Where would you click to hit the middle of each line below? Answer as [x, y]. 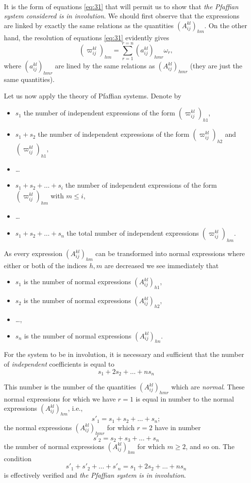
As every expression [33, 253]
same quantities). [29, 79]
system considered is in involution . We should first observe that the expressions [122, 16]
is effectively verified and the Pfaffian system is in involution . [95, 475]
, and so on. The [210, 446]
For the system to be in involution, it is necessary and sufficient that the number [124, 354]
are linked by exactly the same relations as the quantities [89, 25]
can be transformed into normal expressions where [170, 253]
